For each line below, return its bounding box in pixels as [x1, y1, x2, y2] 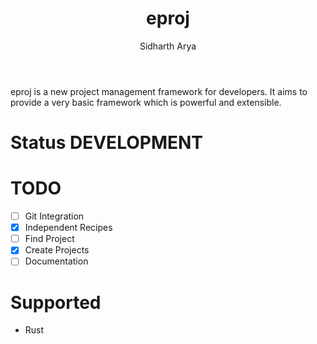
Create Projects [24, 244, 90, 256]
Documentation [24, 255, 89, 267]
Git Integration [24, 210, 85, 222]
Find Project [24, 233, 75, 245]
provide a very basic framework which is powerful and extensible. [10, 96, 282, 108]
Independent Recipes [24, 222, 113, 234]
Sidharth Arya [139, 40, 197, 52]
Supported [10, 291, 102, 314]
